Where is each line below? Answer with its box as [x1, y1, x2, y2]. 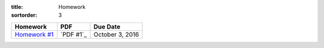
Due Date [93, 23, 121, 31]
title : [11, 4, 23, 10]
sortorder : [11, 12, 37, 19]
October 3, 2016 [93, 30, 139, 39]
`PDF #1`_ [60, 30, 87, 39]
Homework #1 [14, 30, 54, 39]
